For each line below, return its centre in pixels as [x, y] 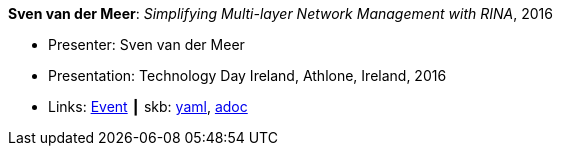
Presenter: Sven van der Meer [146, 44]
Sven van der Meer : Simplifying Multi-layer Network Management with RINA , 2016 [280, 13]
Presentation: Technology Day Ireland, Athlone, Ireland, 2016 [247, 75]
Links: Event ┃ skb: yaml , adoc [148, 106]
